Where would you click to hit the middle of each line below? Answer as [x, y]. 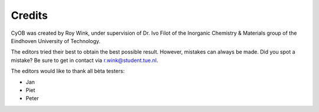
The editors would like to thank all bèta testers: [68, 71]
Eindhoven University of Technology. [56, 41]
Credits [30, 15]
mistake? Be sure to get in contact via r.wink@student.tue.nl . [85, 60]
